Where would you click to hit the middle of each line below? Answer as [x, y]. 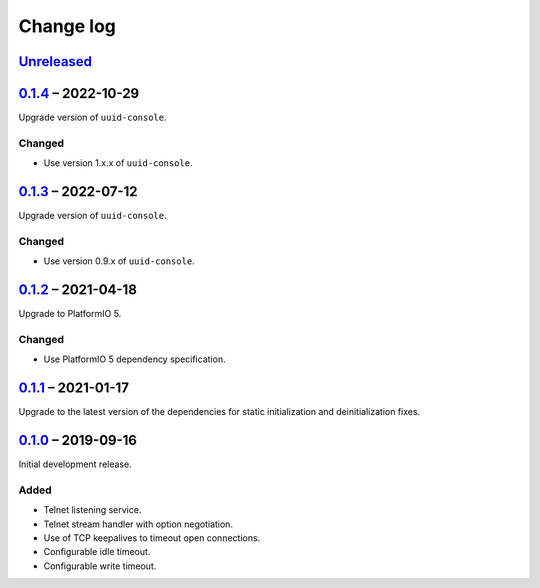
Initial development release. [75, 464]
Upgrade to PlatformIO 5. [70, 314]
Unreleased [55, 61]
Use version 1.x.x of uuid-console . [118, 163]
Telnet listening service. [92, 510]
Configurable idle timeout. [97, 552]
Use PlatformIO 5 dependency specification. [134, 359]
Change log [67, 26]
